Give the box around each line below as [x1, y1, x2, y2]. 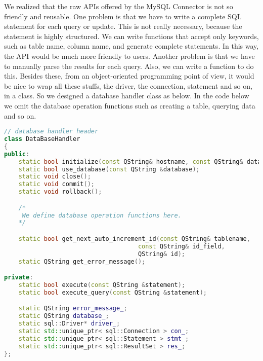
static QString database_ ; [18, 312, 109, 320]
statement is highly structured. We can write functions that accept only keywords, [4, 30, 259, 41]
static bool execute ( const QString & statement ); [18, 281, 186, 288]
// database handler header [4, 128, 99, 135]
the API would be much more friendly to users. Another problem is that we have [4, 50, 255, 61]
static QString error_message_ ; [18, 305, 127, 312]
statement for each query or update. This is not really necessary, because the [4, 21, 242, 31]
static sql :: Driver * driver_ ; [18, 320, 120, 328]
